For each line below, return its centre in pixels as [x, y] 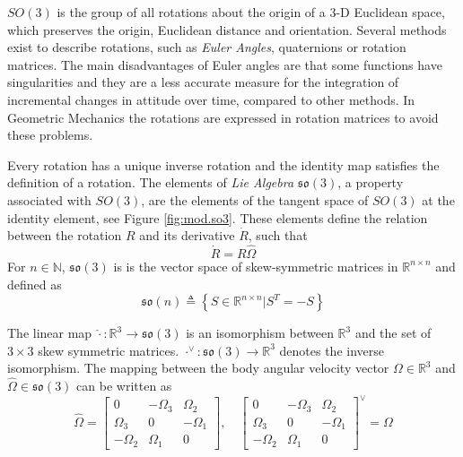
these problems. [50, 135]
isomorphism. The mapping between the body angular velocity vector [198, 368]
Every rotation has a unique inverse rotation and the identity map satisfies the [223, 164]
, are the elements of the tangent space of [255, 199]
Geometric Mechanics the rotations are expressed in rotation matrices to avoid [223, 117]
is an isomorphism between [260, 333]
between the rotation [65, 235]
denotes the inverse [332, 350]
